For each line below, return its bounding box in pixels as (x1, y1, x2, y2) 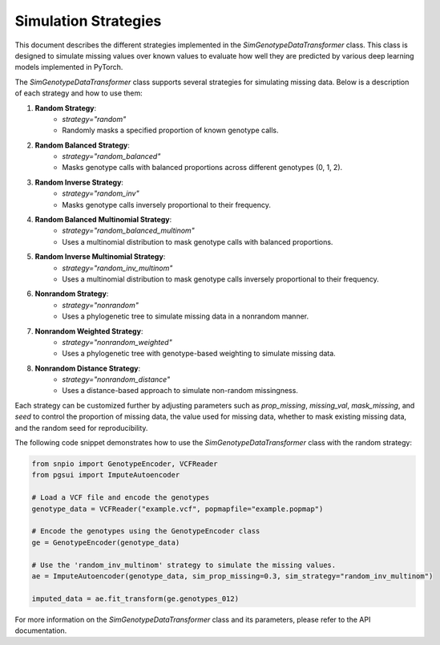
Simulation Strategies (14, 12, 162, 30)
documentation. (14, 626, 67, 635)
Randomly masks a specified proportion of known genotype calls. (62, 125, 279, 136)
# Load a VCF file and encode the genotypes (31, 493, 210, 502)
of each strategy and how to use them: (14, 88, 143, 98)
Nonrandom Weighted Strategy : (34, 326, 143, 336)
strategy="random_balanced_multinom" (62, 225, 196, 236)
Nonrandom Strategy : (34, 289, 109, 298)
